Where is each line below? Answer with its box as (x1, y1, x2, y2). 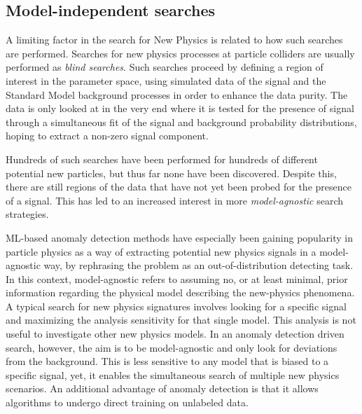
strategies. (6, 207, 49, 221)
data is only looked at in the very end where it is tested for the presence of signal (6, 101, 354, 116)
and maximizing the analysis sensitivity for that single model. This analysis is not (6, 312, 356, 327)
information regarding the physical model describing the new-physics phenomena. (6, 285, 355, 300)
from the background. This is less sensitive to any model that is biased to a (6, 354, 329, 368)
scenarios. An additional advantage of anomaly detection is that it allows (6, 381, 319, 396)
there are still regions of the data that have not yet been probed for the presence (6, 179, 351, 194)
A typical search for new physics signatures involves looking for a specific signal (6, 298, 347, 313)
